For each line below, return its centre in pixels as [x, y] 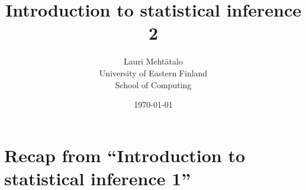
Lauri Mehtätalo [153, 61]
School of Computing [153, 84]
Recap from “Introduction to [125, 155]
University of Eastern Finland [153, 73]
